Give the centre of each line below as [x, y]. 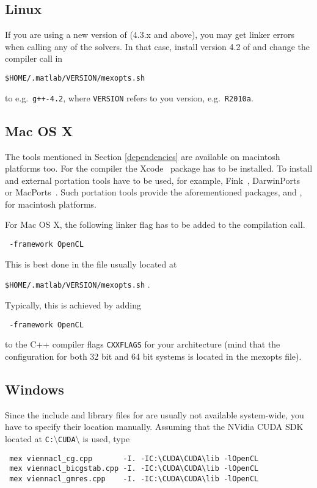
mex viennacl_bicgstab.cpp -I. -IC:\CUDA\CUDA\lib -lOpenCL [134, 469]
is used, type [106, 438]
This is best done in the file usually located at [91, 264]
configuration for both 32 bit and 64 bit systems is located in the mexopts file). [153, 356]
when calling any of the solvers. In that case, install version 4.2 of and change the [157, 46]
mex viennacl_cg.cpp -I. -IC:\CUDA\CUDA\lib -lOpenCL [134, 458]
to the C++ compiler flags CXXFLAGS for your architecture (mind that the [143, 344]
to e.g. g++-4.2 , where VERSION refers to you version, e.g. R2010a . [129, 97]
